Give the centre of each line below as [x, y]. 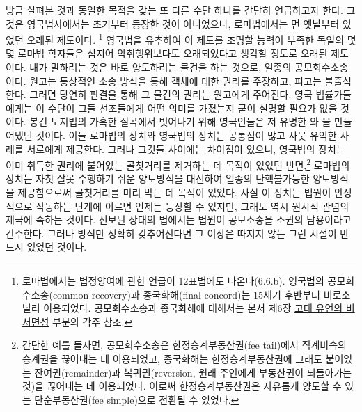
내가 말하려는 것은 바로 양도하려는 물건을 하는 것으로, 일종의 [160, 67]
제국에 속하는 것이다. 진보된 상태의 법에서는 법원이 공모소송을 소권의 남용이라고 [179, 220]
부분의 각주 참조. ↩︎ [93, 321]
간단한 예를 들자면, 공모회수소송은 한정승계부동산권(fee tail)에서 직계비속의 [184, 345]
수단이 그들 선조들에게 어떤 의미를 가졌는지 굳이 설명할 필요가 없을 [192, 108]
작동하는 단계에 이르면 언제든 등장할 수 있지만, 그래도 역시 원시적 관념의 [192, 206]
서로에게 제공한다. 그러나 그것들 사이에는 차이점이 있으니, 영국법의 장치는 [186, 149]
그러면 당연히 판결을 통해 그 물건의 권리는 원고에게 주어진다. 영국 [171, 94]
